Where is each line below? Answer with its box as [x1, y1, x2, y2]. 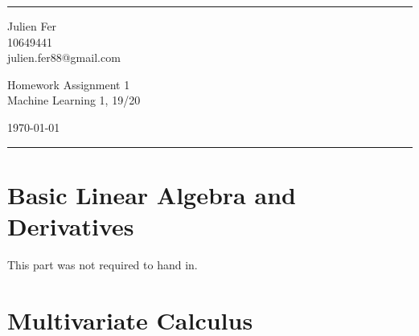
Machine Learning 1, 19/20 [7, 92, 141, 109]
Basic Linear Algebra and [7, 178, 296, 211]
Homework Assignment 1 [7, 76, 130, 92]
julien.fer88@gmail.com [7, 49, 121, 66]
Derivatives [7, 209, 134, 242]
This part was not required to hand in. [7, 256, 198, 272]
